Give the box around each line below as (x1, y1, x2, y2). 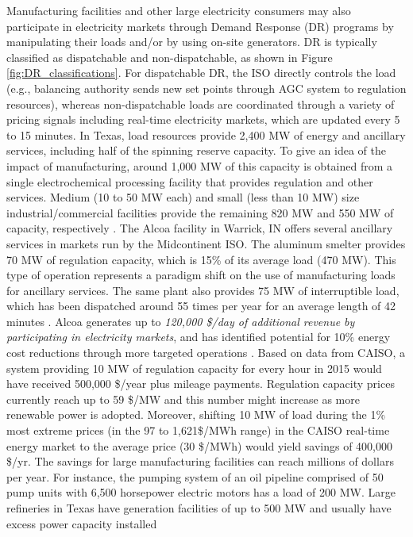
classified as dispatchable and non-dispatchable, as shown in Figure (6, 48, 333, 65)
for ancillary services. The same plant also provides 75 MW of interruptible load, (6, 282, 399, 298)
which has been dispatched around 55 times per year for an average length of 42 (6, 297, 396, 314)
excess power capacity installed (6, 515, 157, 531)
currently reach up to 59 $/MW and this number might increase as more (6, 390, 360, 407)
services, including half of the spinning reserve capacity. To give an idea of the (6, 142, 386, 159)
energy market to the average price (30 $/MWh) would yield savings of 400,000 (6, 437, 393, 454)
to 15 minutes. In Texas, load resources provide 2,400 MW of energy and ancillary (6, 126, 406, 143)
